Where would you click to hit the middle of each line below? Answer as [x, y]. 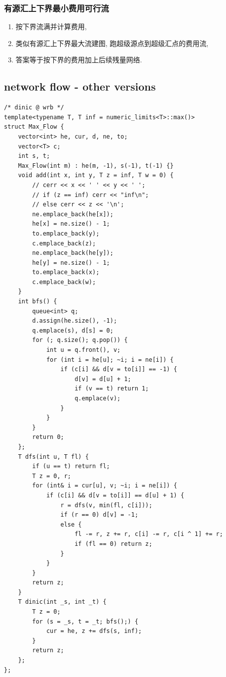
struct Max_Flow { [34, 127]
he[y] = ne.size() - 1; [71, 263]
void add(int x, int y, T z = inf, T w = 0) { [96, 175]
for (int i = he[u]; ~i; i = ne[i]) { [110, 360]
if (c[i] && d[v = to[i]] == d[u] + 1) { [115, 495]
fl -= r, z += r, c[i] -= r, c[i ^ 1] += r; [149, 534]
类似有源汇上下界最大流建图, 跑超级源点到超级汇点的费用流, [112, 43]
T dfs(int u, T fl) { [53, 457]
